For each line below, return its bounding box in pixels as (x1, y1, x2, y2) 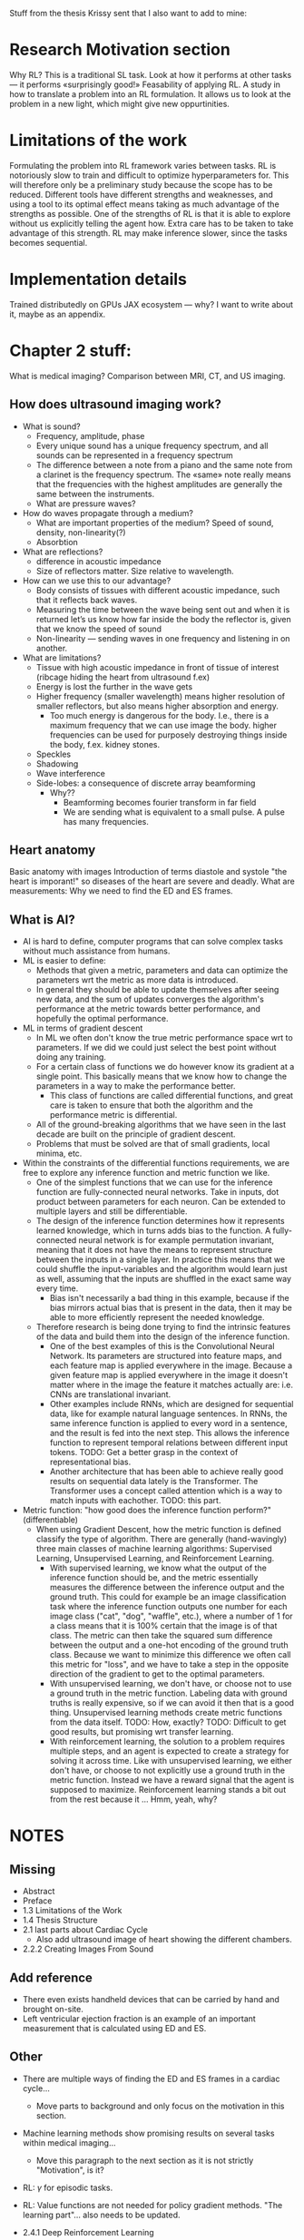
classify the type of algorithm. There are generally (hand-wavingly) (35, 1533, 288, 1545)
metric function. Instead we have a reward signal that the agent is (49, 1775, 295, 1785)
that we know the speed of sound (35, 623, 162, 634)
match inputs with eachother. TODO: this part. (49, 1495, 221, 1506)
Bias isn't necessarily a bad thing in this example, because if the (49, 1293, 290, 1304)
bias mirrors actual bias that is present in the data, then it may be (49, 1302, 292, 1314)
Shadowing (35, 758, 79, 769)
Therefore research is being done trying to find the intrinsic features (35, 1322, 291, 1333)
